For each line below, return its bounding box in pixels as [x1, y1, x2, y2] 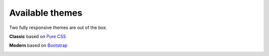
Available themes [9, 7, 83, 18]
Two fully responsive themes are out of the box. [9, 25, 107, 30]
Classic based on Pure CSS [9, 33, 66, 39]
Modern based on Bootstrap [9, 42, 68, 49]
